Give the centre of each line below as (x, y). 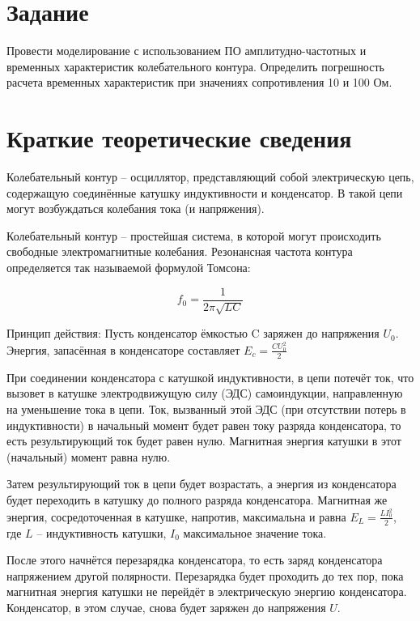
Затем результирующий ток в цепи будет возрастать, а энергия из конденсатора (202, 484)
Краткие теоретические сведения (179, 138)
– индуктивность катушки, (102, 532)
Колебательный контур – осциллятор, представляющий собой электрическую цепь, (210, 177)
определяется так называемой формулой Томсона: (129, 267)
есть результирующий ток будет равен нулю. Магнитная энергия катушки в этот (204, 441)
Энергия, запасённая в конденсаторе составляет (123, 349)
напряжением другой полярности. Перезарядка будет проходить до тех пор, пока (205, 575)
